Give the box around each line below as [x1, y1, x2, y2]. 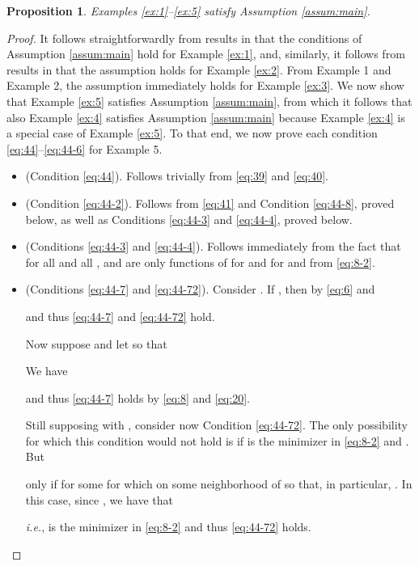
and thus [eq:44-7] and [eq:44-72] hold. [25, 307, 215, 324]
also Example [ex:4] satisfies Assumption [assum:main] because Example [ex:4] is [6, 108, 405, 125]
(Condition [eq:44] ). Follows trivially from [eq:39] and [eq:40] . [25, 167, 329, 184]
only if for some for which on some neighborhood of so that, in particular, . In [25, 475, 413, 492]
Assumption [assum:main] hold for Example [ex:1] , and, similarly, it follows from [6, 45, 405, 62]
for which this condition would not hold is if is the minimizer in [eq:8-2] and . [25, 432, 409, 449]
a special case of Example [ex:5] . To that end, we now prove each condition [6, 125, 378, 141]
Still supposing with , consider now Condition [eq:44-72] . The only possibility [25, 416, 408, 433]
